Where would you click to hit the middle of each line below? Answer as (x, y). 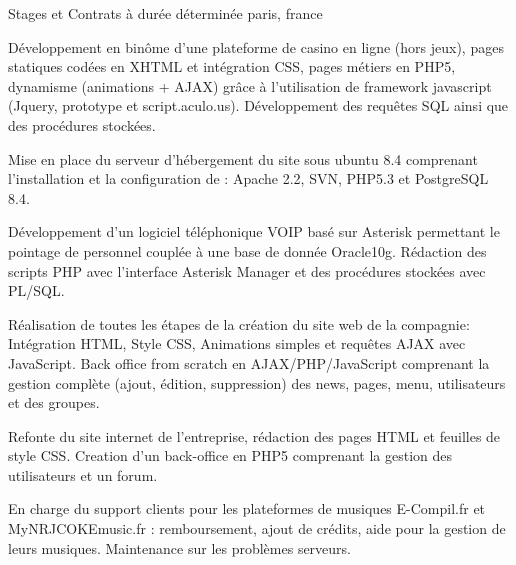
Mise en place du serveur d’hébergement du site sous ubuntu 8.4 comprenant (243, 158)
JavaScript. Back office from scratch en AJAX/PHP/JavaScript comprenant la (249, 362)
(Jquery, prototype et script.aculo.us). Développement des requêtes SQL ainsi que (258, 105)
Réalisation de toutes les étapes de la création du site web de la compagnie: (239, 323)
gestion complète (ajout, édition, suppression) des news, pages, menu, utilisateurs (257, 382)
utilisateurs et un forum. (83, 474)
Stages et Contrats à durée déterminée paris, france (165, 13)
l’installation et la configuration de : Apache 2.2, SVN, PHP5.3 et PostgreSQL (248, 178)
